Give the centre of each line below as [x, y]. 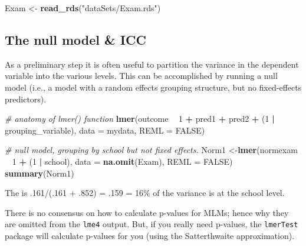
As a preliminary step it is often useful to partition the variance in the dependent [152, 64]
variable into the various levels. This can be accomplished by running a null [141, 76]
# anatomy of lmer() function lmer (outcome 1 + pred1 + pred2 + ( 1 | [140, 119]
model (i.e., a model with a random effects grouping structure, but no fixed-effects [153, 87]
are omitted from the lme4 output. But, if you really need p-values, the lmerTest [152, 224]
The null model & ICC [75, 39]
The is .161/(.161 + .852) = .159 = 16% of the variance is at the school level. [145, 193]
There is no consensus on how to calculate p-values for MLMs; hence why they [147, 212]
